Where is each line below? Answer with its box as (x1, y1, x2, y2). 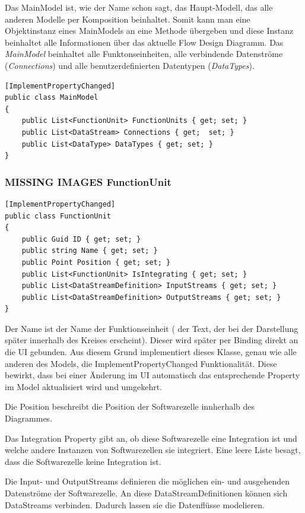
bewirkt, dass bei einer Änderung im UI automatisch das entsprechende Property (5, 369, 300, 381)
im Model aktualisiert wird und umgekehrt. (5, 380, 163, 392)
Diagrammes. (5, 412, 53, 425)
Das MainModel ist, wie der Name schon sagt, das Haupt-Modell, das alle (5, 1, 273, 13)
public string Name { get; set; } (21, 246, 158, 255)
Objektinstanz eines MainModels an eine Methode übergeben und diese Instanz (5, 24, 294, 37)
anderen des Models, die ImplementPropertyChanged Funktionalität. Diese (5, 357, 277, 369)
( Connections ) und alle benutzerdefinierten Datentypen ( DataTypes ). (5, 59, 255, 71)
